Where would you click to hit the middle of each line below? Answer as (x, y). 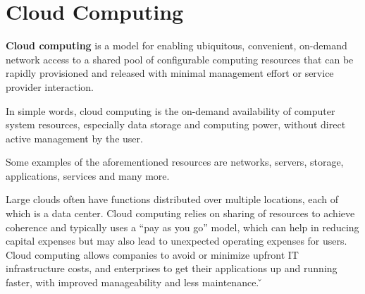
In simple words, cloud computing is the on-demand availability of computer (171, 110)
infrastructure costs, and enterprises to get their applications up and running (172, 268)
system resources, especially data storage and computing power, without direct (176, 124)
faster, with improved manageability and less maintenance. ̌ (134, 282)
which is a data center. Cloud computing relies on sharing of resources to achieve (180, 213)
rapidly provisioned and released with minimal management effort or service (170, 73)
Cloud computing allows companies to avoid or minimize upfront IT (152, 254)
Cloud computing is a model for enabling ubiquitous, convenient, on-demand (177, 45)
